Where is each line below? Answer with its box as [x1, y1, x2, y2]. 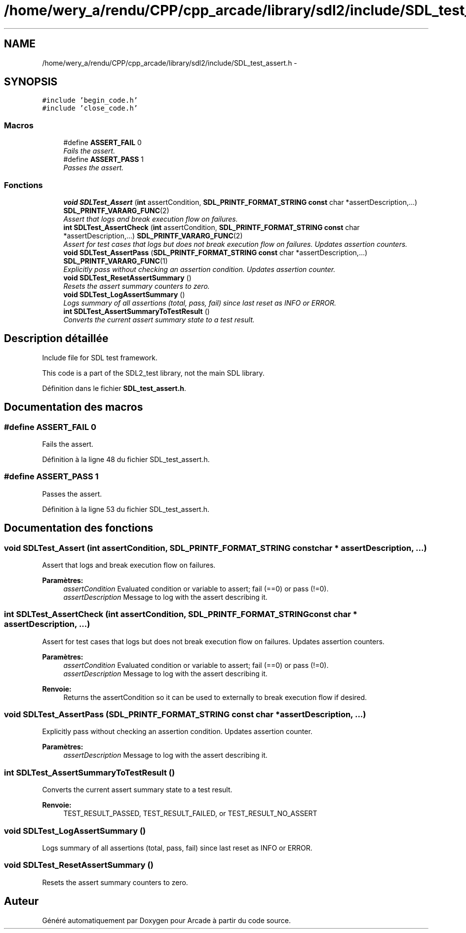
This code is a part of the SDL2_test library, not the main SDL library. [42, 368, 265, 377]
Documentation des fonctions [4, 522, 154, 535]
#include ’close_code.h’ [42, 104, 138, 113]
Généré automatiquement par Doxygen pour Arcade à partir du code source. [42, 916, 291, 925]
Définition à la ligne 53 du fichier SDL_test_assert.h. [42, 505, 210, 513]
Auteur [4, 895, 39, 908]
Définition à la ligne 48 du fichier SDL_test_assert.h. [42, 455, 210, 464]
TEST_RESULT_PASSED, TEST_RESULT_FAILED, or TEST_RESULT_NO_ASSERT [63, 809, 317, 818]
